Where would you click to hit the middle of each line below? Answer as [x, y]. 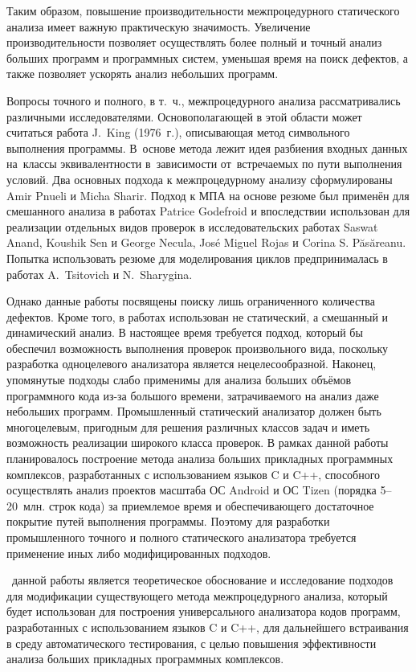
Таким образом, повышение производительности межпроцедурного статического [203, 10]
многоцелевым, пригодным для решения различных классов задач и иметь [188, 426]
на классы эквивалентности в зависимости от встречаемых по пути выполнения [204, 164]
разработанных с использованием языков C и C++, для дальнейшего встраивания [208, 627]
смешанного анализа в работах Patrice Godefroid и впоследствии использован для [208, 211]
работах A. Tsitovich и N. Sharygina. [100, 274]
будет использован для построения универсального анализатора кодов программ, [204, 611]
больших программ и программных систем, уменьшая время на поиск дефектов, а [208, 57]
